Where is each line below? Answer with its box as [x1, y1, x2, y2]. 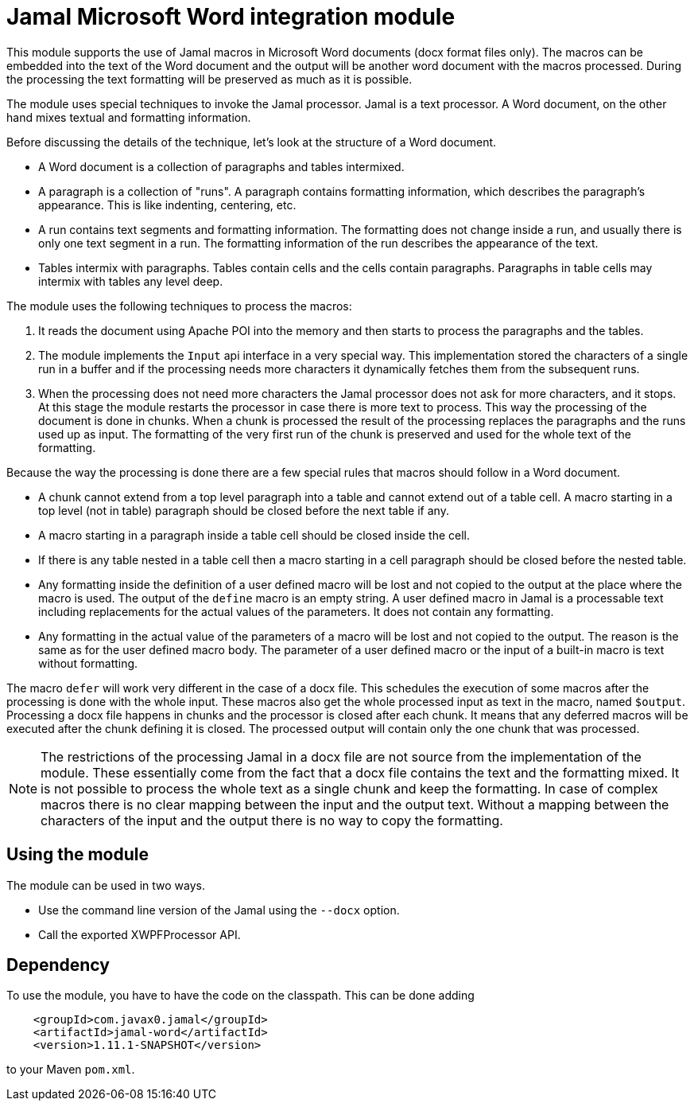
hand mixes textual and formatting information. [6, 110, 251, 124]
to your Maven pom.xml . [6, 1062, 135, 1077]
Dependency [6, 955, 110, 976]
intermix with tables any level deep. [38, 274, 223, 288]
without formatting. [38, 656, 138, 670]
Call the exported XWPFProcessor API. [38, 927, 241, 941]
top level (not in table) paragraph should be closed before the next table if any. [38, 503, 449, 517]
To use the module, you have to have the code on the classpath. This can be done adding [6, 988, 475, 1003]
